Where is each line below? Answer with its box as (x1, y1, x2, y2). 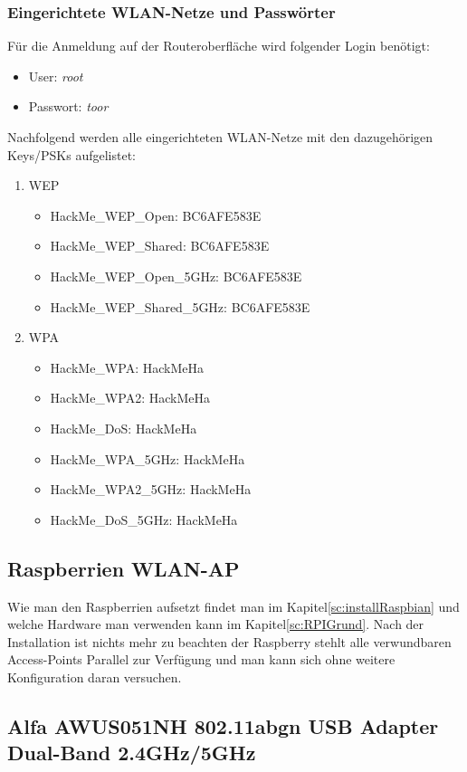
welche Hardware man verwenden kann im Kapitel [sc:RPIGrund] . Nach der (7, 615, 424, 634)
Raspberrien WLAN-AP (7, 554, 240, 582)
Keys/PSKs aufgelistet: (7, 145, 136, 164)
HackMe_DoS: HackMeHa (50, 418, 197, 437)
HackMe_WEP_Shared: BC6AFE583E (50, 236, 270, 255)
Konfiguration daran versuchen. (7, 667, 182, 686)
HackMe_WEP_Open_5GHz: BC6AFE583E (50, 266, 302, 285)
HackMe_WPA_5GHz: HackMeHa (50, 449, 245, 468)
